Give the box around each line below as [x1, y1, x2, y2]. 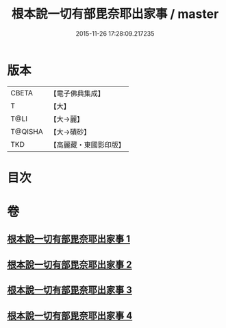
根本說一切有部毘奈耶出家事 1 [7, 233, 131, 245]
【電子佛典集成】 [49, 89, 105, 98]
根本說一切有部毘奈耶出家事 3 [7, 284, 132, 296]
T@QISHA [10, 126, 43, 136]
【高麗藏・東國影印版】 [49, 140, 125, 150]
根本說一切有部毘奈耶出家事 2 [7, 259, 132, 270]
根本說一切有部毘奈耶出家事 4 [7, 309, 133, 321]
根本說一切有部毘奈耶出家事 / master [11, 6, 219, 22]
